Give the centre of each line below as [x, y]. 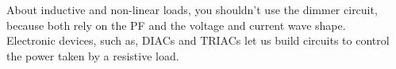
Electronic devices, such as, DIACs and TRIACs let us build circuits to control [198, 40]
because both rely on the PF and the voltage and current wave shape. [176, 25]
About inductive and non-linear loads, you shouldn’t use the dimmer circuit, [192, 9]
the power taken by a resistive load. [93, 55]
